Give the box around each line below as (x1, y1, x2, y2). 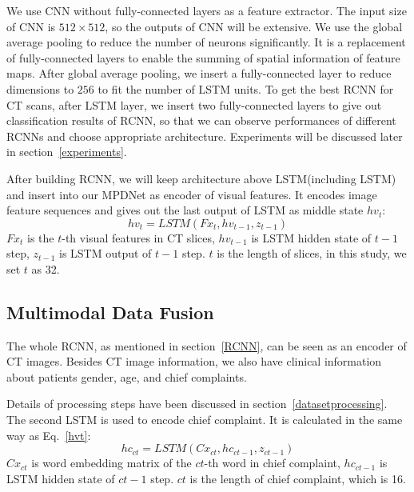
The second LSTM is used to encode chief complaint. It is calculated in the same (6, 411, 403, 428)
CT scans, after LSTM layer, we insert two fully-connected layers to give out (6, 96, 382, 113)
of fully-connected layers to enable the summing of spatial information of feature (6, 49, 400, 66)
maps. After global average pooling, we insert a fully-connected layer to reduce (6, 65, 392, 82)
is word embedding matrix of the (31, 454, 192, 471)
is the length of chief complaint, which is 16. (189, 470, 406, 486)
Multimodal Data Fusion (6, 299, 214, 324)
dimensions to (6, 80, 74, 97)
